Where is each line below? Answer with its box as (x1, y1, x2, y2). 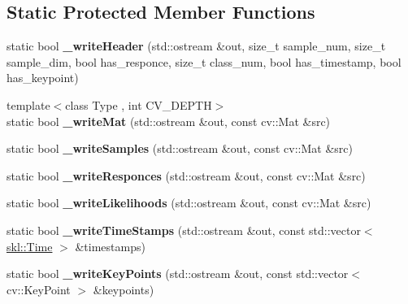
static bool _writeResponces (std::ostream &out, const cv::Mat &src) (7, 167, 366, 184)
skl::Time (7, 237, 53, 254)
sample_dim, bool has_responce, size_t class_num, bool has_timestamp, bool (7, 53, 401, 70)
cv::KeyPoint (7, 280, 71, 297)
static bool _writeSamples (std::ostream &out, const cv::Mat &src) (7, 140, 354, 157)
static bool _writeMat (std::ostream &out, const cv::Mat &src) (7, 112, 331, 129)
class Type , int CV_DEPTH (65, 96, 212, 113)
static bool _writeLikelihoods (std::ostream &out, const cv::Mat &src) (7, 194, 371, 211)
